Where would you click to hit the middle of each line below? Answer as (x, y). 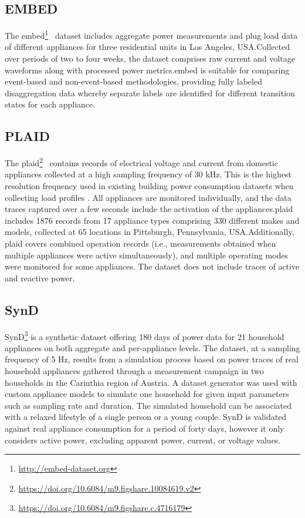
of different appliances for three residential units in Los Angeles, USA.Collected (148, 47)
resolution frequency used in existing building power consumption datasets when (149, 186)
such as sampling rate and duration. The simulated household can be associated (148, 405)
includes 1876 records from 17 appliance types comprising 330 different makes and (152, 220)
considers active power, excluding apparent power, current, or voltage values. (143, 440)
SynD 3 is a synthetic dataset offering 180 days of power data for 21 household (145, 335)
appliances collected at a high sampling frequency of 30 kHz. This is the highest (148, 174)
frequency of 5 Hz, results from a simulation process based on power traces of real (152, 359)
